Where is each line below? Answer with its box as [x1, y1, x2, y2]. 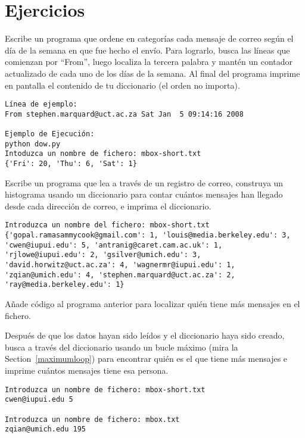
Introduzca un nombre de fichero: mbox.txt [5, 415, 180, 424]
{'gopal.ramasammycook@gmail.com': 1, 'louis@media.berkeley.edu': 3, [5, 231, 291, 240]
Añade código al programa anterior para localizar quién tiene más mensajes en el [5, 298, 300, 310]
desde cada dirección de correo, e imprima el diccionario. [5, 199, 211, 212]
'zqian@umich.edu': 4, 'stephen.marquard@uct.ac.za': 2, [5, 270, 235, 279]
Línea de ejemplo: [5, 100, 77, 109]
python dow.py [5, 139, 61, 148]
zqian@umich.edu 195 [5, 425, 86, 434]
